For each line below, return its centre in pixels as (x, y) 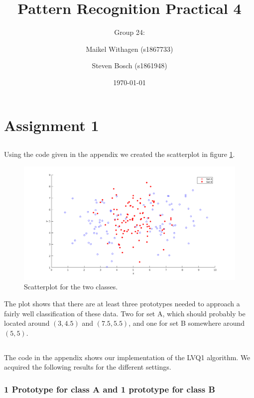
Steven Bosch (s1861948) (129, 66)
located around (27, 323)
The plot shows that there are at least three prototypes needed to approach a (122, 303)
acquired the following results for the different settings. (88, 367)
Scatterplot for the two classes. (71, 287)
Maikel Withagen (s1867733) (129, 49)
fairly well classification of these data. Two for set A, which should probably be (125, 313)
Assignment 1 (52, 125)
